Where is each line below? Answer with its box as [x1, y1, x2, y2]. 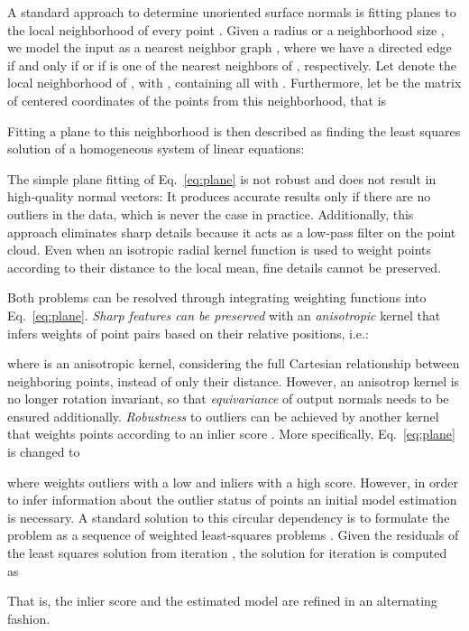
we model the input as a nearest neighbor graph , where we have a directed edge [7, 38, 452, 57]
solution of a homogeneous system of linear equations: [7, 139, 305, 158]
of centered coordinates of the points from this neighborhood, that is [7, 90, 387, 109]
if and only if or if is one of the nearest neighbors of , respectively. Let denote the [7, 55, 457, 74]
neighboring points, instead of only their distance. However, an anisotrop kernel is [7, 371, 460, 390]
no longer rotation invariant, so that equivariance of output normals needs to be [7, 389, 449, 408]
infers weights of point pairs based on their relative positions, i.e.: [7, 323, 369, 342]
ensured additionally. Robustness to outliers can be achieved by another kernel [7, 406, 439, 425]
